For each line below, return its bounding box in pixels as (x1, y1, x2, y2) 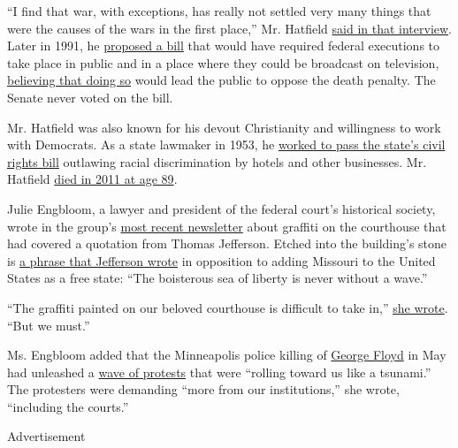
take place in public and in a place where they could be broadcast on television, (7, 53, 439, 72)
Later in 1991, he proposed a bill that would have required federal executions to (7, 36, 440, 55)
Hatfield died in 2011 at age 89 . (7, 170, 178, 188)
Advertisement (7, 427, 86, 445)
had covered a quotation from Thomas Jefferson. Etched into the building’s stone (7, 234, 447, 253)
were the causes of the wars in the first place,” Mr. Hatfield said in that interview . (7, 19, 453, 37)
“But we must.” (7, 315, 90, 334)
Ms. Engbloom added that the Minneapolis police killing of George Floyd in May (7, 345, 447, 364)
